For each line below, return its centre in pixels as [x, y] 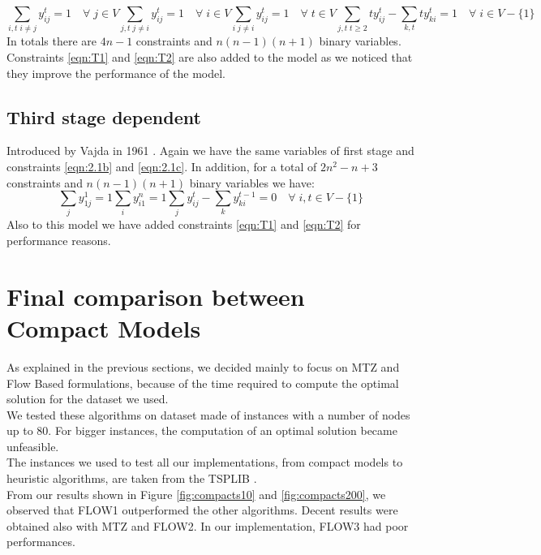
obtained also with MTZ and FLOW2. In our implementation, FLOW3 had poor [208, 525]
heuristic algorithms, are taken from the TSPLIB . [132, 478]
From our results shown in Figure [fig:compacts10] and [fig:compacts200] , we [196, 494]
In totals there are [52, 41]
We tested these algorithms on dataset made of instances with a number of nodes [208, 414]
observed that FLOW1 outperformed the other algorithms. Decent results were [202, 510]
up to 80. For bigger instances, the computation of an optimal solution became [202, 430]
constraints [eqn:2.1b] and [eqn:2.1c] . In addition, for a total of [162, 166]
